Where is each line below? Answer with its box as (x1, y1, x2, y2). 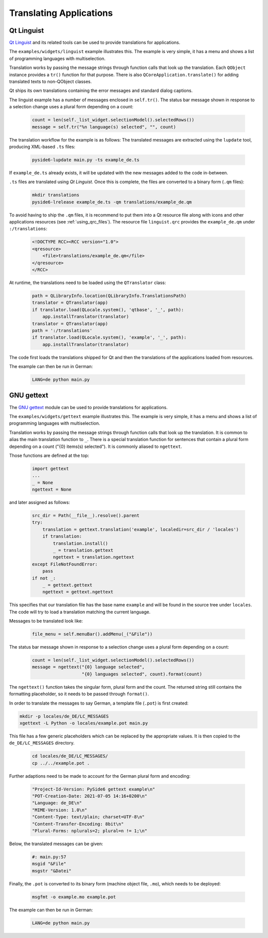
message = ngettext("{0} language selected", (32, 664, 145, 670)
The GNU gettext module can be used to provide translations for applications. (9, 404, 168, 410)
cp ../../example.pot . (32, 760, 90, 766)
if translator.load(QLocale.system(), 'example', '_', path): (32, 335, 187, 340)
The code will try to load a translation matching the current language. (9, 609, 151, 615)
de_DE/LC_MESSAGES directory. (9, 740, 75, 746)
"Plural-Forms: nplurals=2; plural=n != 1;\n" (32, 828, 147, 834)
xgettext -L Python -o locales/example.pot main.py (19, 720, 148, 726)
